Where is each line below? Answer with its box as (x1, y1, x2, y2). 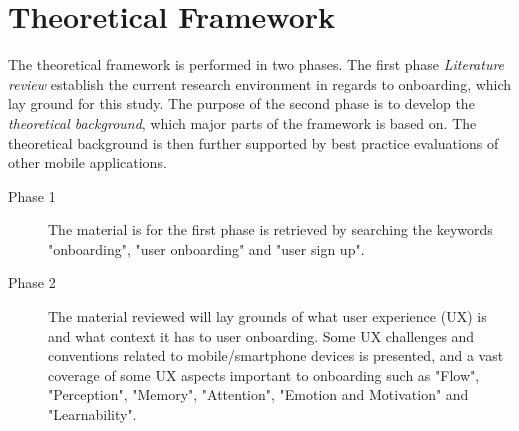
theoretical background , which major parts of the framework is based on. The (8, 112, 477, 133)
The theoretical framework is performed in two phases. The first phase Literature (8, 54, 505, 75)
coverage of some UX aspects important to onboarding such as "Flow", (48, 364, 480, 385)
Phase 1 (8, 185, 56, 206)
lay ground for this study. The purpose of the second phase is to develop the (8, 93, 475, 114)
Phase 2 (8, 272, 56, 293)
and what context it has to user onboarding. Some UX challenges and (48, 325, 475, 346)
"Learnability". (48, 404, 137, 425)
